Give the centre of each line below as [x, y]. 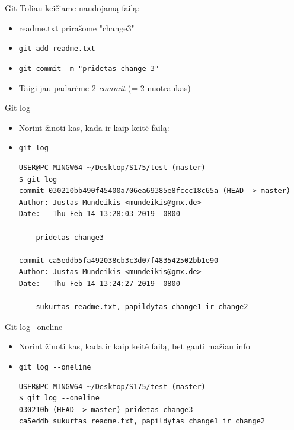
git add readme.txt [57, 49]
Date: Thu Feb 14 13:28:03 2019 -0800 [99, 214]
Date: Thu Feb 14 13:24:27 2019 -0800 [99, 283]
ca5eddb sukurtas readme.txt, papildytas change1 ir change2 [142, 421]
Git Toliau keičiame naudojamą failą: [72, 8]
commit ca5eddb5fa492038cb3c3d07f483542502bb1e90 [119, 260]
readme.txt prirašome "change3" [76, 28]
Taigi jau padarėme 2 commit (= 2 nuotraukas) [105, 87]
